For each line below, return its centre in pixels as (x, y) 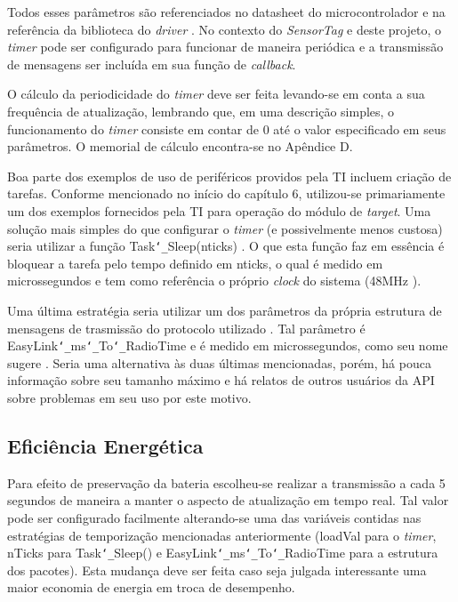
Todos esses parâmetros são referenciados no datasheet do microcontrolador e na (226, 12)
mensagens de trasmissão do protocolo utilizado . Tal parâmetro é (186, 328)
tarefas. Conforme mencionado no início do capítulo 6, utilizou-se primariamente (226, 193)
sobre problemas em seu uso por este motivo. (129, 397)
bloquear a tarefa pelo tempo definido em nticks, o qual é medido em (195, 263)
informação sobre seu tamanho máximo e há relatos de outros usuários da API (221, 380)
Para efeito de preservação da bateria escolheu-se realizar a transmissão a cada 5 (226, 482)
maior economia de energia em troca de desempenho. (151, 587)
